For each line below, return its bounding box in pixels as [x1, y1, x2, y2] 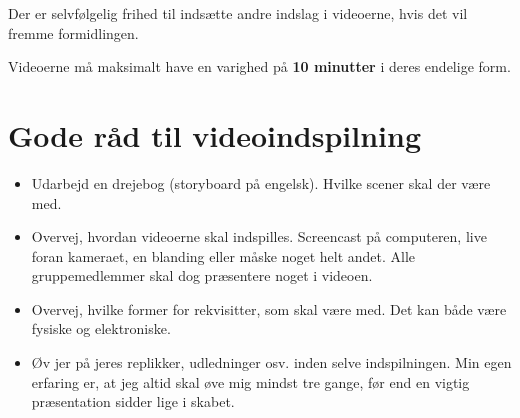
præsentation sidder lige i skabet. [31, 391, 235, 412]
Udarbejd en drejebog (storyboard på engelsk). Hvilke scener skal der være [31, 172, 491, 193]
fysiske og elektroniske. [31, 318, 171, 339]
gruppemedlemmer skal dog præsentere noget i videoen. [31, 265, 373, 286]
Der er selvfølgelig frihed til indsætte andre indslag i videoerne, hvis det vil [8, 3, 468, 23]
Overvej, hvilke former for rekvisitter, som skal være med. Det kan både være [31, 298, 507, 319]
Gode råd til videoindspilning [8, 114, 422, 155]
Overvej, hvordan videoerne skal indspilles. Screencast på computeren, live [31, 226, 487, 247]
